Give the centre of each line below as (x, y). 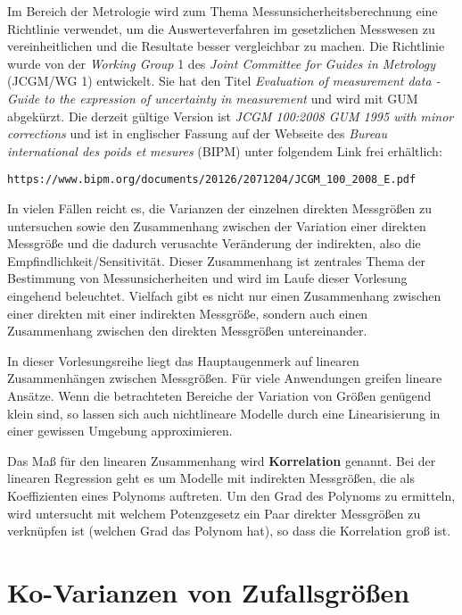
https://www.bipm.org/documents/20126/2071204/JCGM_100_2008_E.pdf (212, 180)
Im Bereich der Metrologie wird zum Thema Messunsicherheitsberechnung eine (223, 11)
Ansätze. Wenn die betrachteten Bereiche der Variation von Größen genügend (219, 395)
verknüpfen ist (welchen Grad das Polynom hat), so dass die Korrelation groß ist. (229, 531)
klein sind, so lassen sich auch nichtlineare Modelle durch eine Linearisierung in (224, 413)
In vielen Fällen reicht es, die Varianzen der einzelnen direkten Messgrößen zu (219, 208)
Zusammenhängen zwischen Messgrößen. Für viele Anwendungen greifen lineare (225, 378)
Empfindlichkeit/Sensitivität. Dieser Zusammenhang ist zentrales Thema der (217, 260)
